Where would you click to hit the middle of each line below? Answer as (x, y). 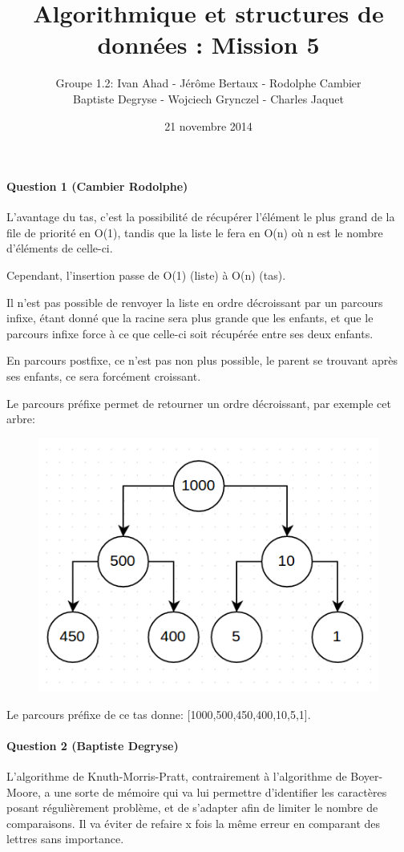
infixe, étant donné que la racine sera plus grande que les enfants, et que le (190, 318)
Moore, (24, 791)
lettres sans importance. (65, 839)
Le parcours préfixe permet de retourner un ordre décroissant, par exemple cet (199, 403)
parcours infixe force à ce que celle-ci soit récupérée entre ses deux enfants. (190, 333)
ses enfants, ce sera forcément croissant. (104, 376)
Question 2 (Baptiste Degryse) (93, 745)
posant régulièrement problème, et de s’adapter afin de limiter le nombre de (192, 808)
